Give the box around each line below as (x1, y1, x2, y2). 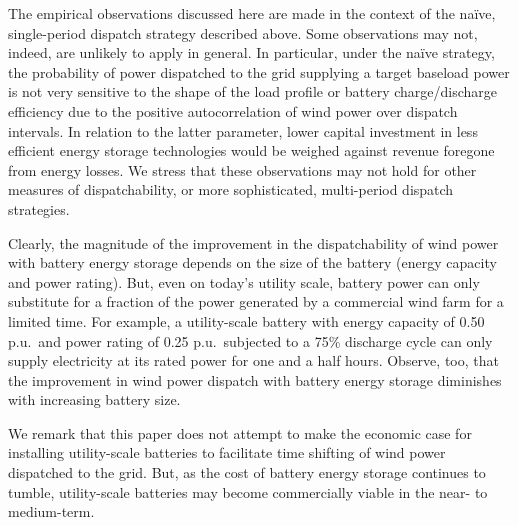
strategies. (8, 198, 70, 219)
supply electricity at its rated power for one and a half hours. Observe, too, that (8, 350, 499, 371)
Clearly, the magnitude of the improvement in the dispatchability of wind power (8, 232, 499, 253)
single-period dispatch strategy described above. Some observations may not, (8, 22, 478, 43)
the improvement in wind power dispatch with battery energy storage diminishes (8, 369, 502, 390)
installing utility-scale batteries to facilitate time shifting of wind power (8, 442, 446, 463)
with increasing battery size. (8, 389, 181, 410)
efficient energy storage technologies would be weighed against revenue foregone (8, 140, 495, 161)
